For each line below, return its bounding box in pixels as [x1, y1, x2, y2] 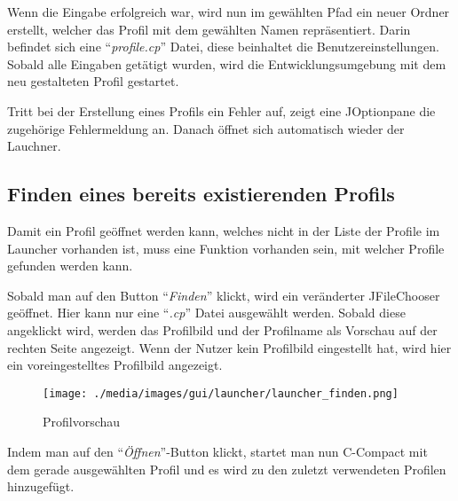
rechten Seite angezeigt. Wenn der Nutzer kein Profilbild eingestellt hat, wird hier [7, 338, 452, 356]
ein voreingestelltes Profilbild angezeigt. [7, 356, 223, 374]
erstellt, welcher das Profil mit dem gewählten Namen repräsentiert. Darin [7, 20, 411, 38]
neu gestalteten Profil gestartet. [7, 72, 179, 90]
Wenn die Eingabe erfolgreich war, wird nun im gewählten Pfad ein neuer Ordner [7, 3, 450, 20]
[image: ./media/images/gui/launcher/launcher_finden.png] [43, 387, 399, 400]
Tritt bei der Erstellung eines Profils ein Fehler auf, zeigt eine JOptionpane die [7, 101, 436, 120]
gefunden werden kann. [7, 256, 133, 275]
